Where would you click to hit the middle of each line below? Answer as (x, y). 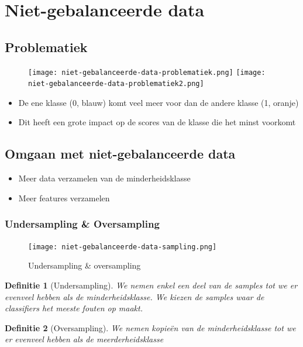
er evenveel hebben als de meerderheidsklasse (84, 339)
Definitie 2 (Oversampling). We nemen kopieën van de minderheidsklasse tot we (150, 327)
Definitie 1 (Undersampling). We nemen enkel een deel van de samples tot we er (151, 285)
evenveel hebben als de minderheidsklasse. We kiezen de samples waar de (135, 296)
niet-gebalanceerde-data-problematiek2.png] (116, 84)
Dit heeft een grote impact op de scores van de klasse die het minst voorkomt (157, 122)
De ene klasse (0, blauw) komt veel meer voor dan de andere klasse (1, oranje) (159, 102)
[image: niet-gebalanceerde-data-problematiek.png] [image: (147, 72)
